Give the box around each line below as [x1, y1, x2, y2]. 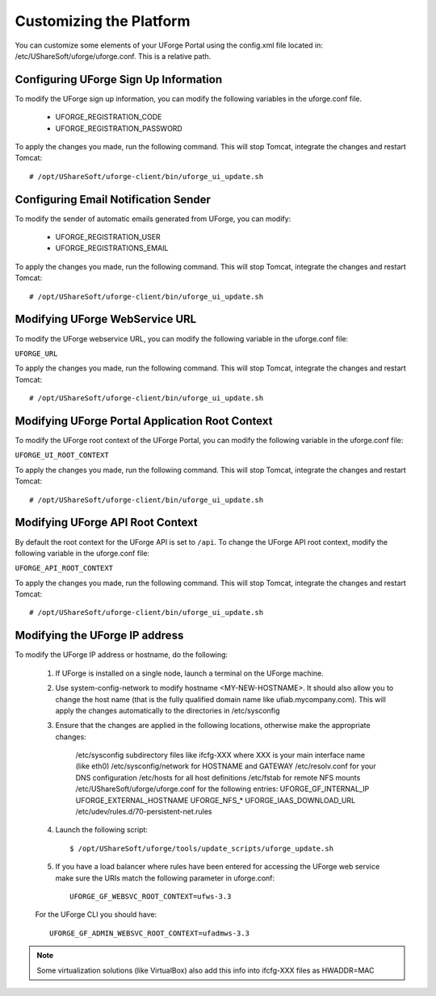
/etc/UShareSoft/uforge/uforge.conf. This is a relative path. [15, 51, 212, 61]
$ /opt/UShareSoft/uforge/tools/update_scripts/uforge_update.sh [69, 843, 334, 853]
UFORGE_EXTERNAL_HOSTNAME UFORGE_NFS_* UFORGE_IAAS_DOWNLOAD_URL [75, 795, 356, 805]
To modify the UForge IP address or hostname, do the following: [15, 650, 228, 659]
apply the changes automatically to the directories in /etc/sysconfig [55, 705, 280, 715]
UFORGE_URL [15, 349, 58, 358]
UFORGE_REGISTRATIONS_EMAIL [55, 243, 169, 253]
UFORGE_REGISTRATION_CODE [55, 112, 162, 122]
